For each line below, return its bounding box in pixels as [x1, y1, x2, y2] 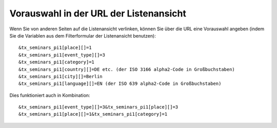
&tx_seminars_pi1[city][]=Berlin [18, 74, 103, 79]
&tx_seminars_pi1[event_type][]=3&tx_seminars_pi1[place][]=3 [18, 104, 179, 110]
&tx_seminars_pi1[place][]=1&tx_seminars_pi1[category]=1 [18, 111, 168, 117]
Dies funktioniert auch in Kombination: [9, 92, 90, 98]
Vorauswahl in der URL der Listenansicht [9, 8, 187, 19]
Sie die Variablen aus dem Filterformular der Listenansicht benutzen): [9, 32, 156, 39]
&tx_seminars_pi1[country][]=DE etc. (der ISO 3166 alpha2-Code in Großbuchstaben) [18, 66, 235, 72]
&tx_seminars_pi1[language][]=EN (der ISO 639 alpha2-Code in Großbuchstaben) [18, 81, 222, 87]
